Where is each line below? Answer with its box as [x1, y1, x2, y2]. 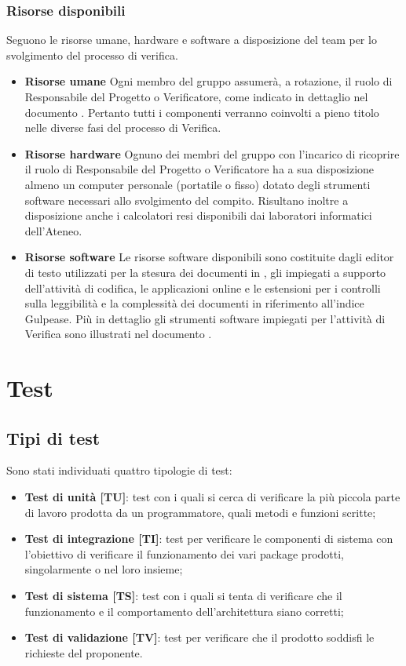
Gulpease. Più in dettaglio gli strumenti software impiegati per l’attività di [24, 310, 386, 326]
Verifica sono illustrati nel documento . [24, 326, 212, 342]
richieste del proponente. [24, 644, 143, 661]
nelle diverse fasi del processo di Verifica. [24, 119, 221, 136]
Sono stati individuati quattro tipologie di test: [6, 462, 232, 479]
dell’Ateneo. [24, 222, 82, 238]
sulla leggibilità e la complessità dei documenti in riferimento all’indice [24, 295, 364, 311]
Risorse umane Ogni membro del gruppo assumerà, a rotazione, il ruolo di [24, 73, 393, 89]
